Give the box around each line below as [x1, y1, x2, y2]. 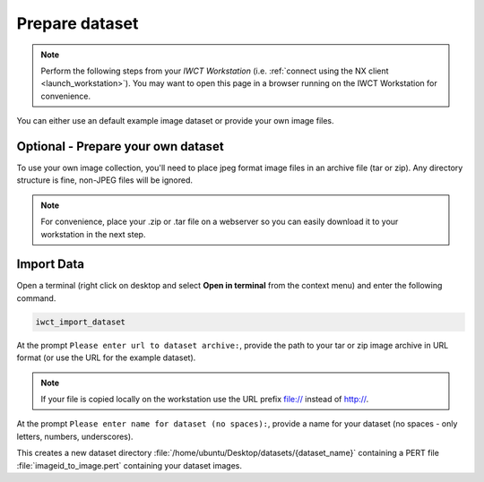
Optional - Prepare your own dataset [16, 139, 224, 154]
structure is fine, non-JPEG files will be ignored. [16, 175, 193, 185]
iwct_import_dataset [35, 316, 125, 327]
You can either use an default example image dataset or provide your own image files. [16, 116, 335, 126]
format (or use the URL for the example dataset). [16, 352, 196, 363]
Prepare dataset [16, 13, 139, 33]
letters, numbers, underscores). [16, 431, 134, 442]
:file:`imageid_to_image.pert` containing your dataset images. [16, 460, 242, 470]
